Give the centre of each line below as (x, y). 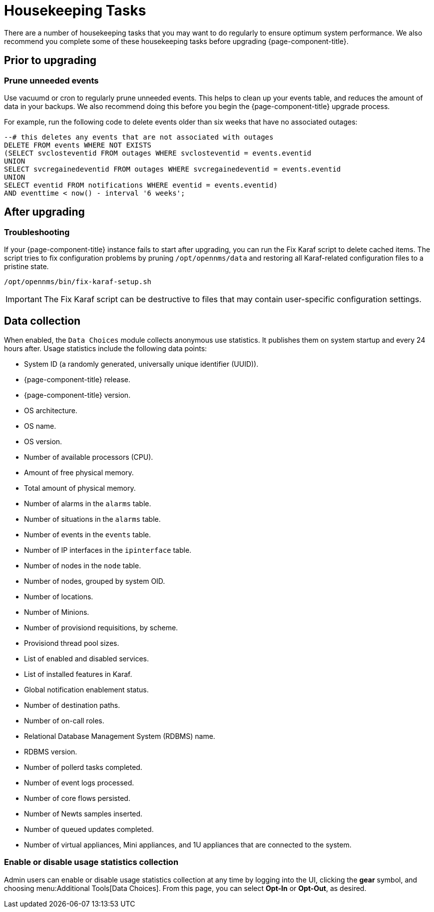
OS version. (43, 442)
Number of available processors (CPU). (89, 457)
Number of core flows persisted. (77, 798)
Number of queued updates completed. (89, 829)
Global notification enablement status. (86, 690)
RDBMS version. (51, 752)
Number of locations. (59, 597)
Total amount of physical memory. (80, 488)
